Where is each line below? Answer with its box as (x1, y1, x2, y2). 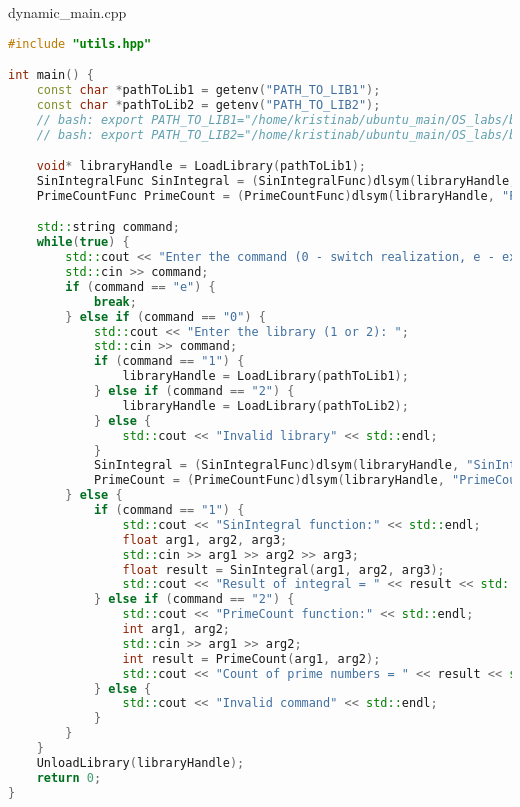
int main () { (8, 68, 94, 83)
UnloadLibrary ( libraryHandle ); (36, 755, 245, 770)
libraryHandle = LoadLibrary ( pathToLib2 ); (122, 398, 409, 413)
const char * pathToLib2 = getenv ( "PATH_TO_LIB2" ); (36, 97, 381, 112)
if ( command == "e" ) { (65, 279, 216, 294)
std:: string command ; (36, 220, 180, 235)
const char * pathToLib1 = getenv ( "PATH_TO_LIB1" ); (36, 83, 381, 97)
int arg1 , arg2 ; (122, 622, 230, 637)
